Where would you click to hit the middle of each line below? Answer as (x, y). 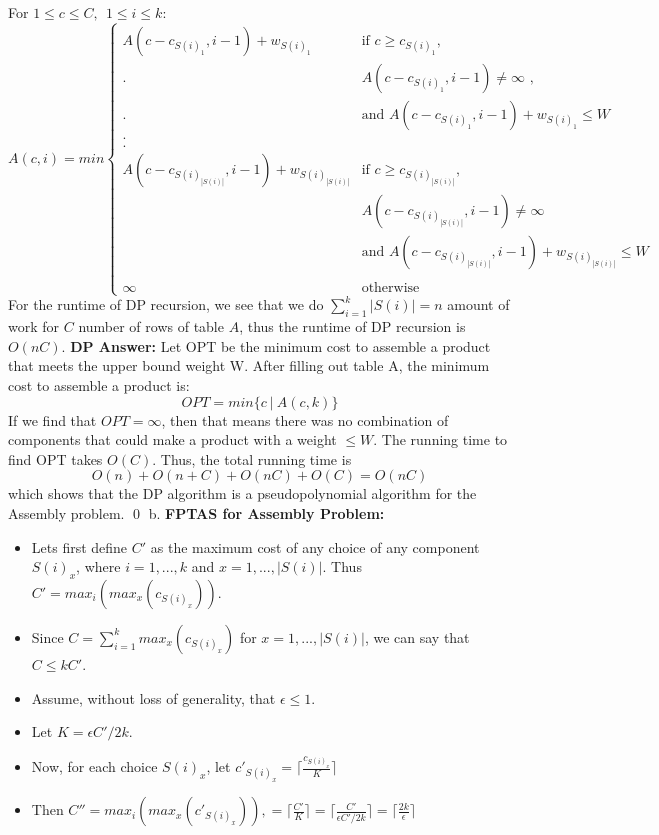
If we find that (52, 419)
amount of (478, 304)
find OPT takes (55, 458)
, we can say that (417, 636)
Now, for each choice (94, 766)
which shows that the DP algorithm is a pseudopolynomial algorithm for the (242, 493)
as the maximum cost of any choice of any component (315, 546)
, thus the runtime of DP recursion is (352, 326)
